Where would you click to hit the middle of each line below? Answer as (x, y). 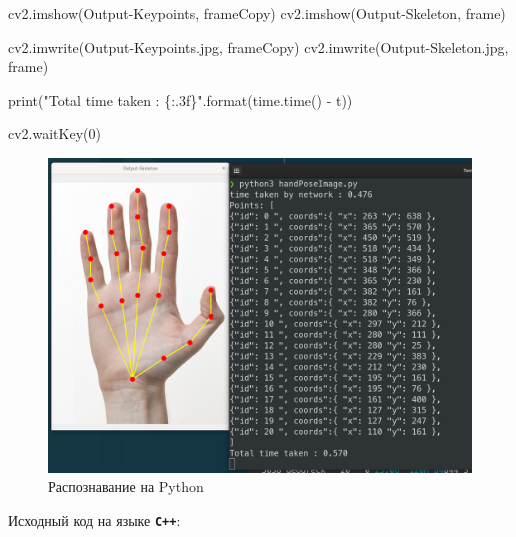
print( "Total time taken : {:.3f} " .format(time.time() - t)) (180, 99)
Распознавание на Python (126, 486)
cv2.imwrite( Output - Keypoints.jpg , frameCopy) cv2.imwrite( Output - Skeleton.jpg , (258, 46)
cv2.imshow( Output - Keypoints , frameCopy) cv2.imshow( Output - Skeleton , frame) (257, 13)
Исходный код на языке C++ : (94, 519)
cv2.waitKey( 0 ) (54, 133)
